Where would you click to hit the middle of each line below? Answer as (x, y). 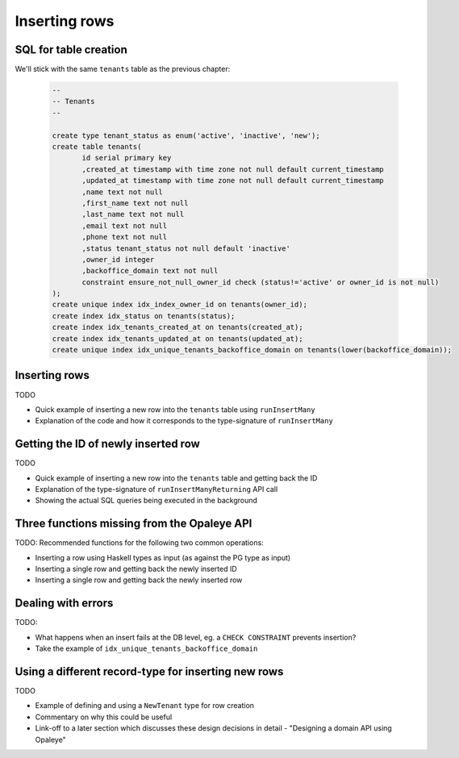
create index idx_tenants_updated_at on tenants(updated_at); (177, 338)
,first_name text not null (135, 203)
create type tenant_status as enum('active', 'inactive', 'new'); (186, 135)
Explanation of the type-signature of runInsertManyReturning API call (156, 489)
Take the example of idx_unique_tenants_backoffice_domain (146, 648)
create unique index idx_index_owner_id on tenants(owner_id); (180, 305)
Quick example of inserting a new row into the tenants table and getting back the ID (176, 478)
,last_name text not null (133, 214)
